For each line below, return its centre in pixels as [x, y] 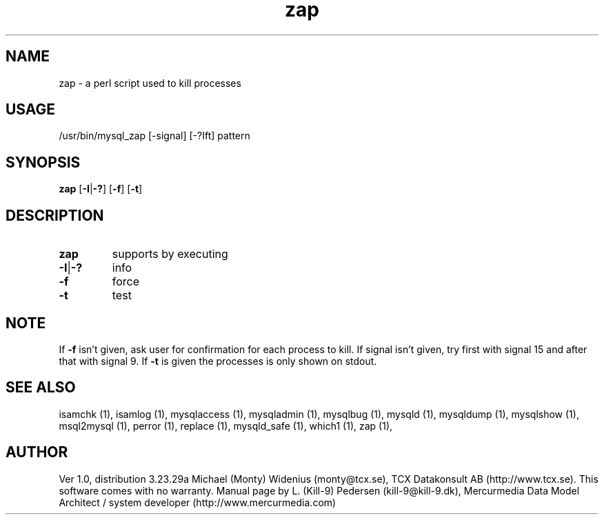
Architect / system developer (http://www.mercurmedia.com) [198, 502]
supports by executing [170, 254]
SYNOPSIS [43, 162]
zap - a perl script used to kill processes [150, 83]
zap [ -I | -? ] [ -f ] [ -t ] [101, 189]
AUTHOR [37, 452]
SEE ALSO [41, 388]
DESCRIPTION [55, 215]
